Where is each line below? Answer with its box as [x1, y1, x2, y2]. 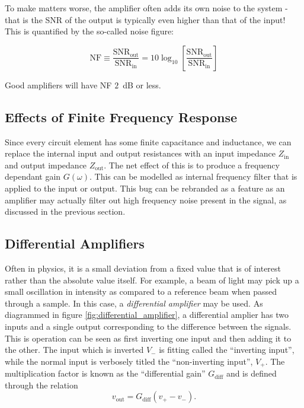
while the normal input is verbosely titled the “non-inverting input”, [5, 355, 253, 367]
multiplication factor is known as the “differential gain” [5, 367, 206, 380]
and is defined [226, 367, 277, 380]
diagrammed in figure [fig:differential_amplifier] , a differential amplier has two [5, 308, 289, 321]
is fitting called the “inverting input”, [159, 343, 295, 356]
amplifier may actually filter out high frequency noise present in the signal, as [5, 193, 287, 206]
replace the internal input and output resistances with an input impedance [5, 147, 276, 160]
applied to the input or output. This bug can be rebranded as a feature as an [5, 181, 285, 194]
